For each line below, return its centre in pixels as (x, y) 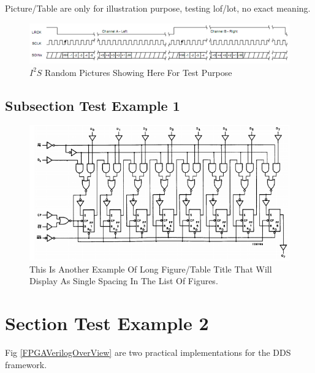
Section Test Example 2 (107, 323)
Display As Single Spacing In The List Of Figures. (124, 281)
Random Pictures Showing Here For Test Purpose (139, 72)
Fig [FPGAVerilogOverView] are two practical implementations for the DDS (148, 352)
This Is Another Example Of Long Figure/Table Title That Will (151, 269)
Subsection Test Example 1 (93, 105)
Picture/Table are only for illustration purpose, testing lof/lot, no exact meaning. (158, 8)
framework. (26, 364)
